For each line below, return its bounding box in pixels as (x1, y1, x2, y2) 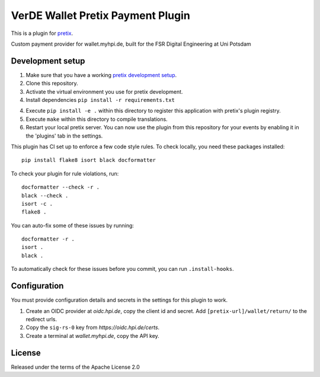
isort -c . (21, 200, 53, 207)
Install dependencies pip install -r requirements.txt (25, 97, 175, 104)
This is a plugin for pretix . (11, 30, 73, 37)
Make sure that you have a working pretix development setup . (25, 71, 177, 78)
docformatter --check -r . (21, 184, 100, 191)
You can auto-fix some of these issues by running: (11, 222, 135, 229)
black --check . (21, 192, 69, 199)
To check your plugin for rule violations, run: (11, 170, 119, 177)
